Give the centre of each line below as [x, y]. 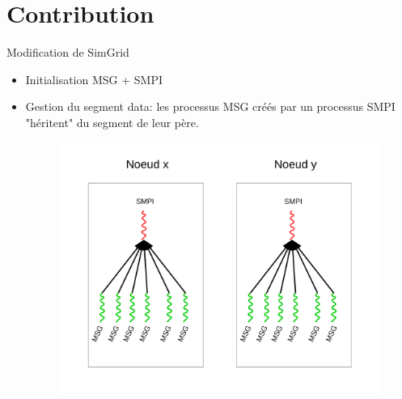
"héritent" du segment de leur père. [112, 122]
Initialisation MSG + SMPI [94, 79]
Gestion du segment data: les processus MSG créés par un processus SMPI [210, 106]
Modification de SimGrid [68, 52]
